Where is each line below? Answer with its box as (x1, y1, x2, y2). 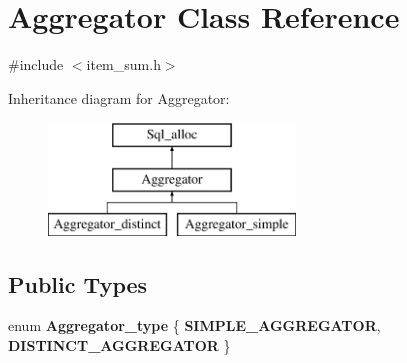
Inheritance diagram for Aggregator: (8, 87, 230, 108)
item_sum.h (86, 54, 161, 75)
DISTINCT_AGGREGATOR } (8, 335, 231, 356)
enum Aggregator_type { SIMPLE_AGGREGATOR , (8, 315, 381, 336)
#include (8, 54, 64, 75)
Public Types (8, 268, 148, 299)
